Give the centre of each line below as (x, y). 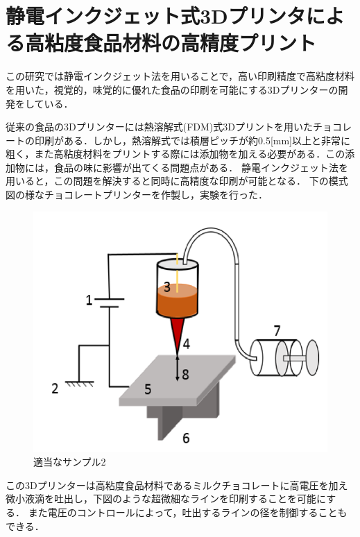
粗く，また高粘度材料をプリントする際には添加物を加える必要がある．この (175, 154)
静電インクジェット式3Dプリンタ (156, 16)
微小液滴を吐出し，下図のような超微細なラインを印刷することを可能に (166, 498)
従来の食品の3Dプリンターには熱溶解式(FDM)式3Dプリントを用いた (159, 127)
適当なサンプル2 (70, 462)
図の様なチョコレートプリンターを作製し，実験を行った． (137, 195)
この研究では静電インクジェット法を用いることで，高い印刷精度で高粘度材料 (180, 76)
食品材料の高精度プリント (200, 43)
